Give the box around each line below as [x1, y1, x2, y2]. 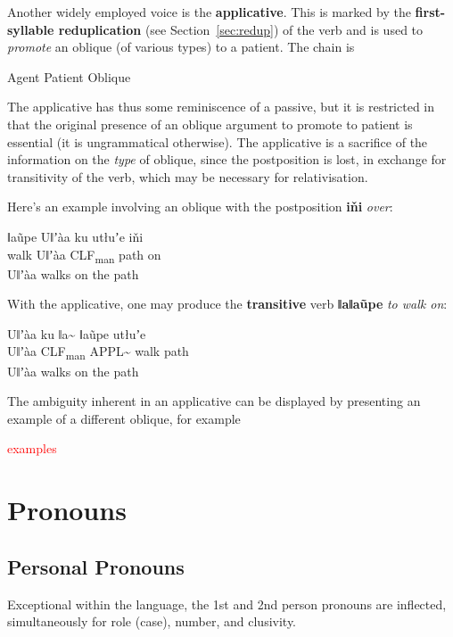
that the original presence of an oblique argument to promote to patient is [7, 114, 413, 133]
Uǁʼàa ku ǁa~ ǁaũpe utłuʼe [7, 324, 146, 343]
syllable [7, 20, 54, 38]
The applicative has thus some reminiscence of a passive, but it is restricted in [7, 97, 435, 116]
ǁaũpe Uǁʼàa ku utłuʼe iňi [7, 227, 144, 245]
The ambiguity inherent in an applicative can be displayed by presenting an [7, 392, 421, 410]
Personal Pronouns [7, 552, 185, 580]
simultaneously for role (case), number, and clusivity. [7, 612, 297, 631]
